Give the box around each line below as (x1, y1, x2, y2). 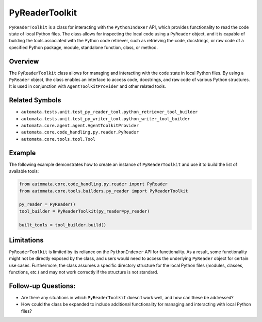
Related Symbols (9, 96, 62, 104)
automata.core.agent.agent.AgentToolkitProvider (21, 123, 139, 129)
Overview (9, 57, 39, 65)
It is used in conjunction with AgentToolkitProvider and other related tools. (9, 83, 166, 89)
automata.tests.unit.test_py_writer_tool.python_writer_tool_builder (21, 116, 190, 121)
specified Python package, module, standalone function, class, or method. (9, 44, 158, 50)
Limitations (9, 236, 44, 244)
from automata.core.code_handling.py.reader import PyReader (19, 181, 168, 187)
